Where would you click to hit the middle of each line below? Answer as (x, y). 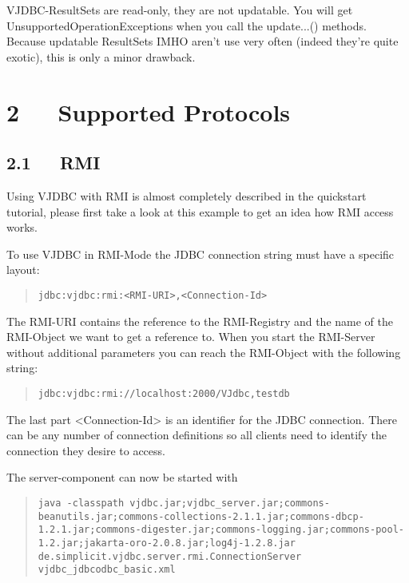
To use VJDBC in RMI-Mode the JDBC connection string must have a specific (201, 254)
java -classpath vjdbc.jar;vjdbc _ (129, 503)
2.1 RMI (54, 163)
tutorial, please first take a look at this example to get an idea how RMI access (200, 211)
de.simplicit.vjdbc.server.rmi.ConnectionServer (170, 556)
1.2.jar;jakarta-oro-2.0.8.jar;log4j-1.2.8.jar (167, 543)
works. (22, 227)
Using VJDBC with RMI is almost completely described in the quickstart (187, 195)
